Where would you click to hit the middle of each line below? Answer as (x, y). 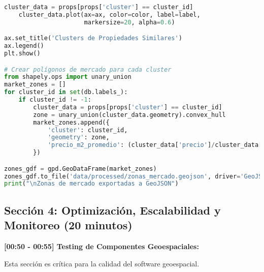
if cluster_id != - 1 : (55, 100)
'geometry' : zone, (78, 138)
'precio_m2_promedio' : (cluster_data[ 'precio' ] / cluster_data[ (155, 145)
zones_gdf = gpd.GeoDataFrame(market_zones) (80, 169)
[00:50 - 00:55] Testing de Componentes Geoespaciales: (102, 246)
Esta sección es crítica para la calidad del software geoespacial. (102, 263)
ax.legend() (24, 46)
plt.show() (22, 54)
